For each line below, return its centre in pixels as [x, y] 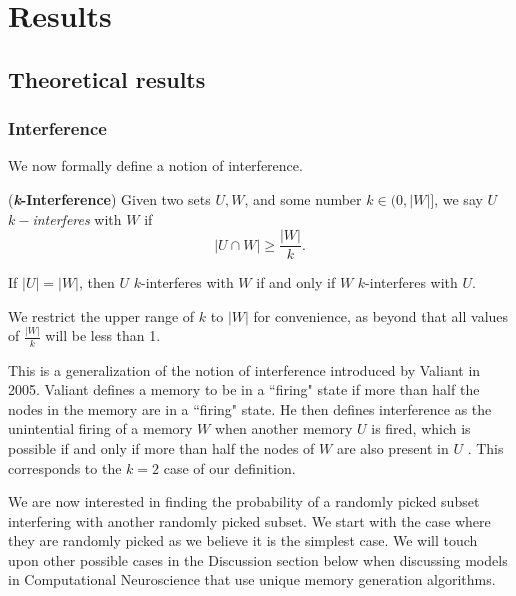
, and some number [303, 198]
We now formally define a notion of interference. [155, 165]
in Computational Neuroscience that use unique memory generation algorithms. [252, 579]
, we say [458, 198]
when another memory [283, 428]
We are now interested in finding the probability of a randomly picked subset [244, 501]
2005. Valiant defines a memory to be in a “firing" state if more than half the [244, 389]
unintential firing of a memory [100, 428]
